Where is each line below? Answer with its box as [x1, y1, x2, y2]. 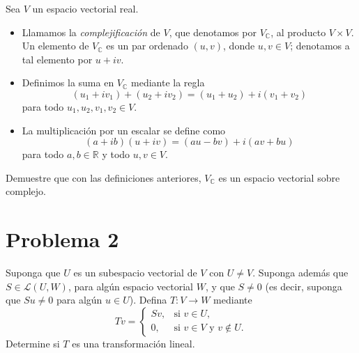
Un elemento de [22, 38, 89, 53]
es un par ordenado [106, 38, 188, 53]
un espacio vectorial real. [32, 1, 139, 15]
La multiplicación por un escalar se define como [22, 123, 226, 137]
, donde [223, 38, 255, 53]
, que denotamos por [169, 24, 257, 39]
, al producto [270, 24, 326, 39]
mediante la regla [131, 75, 205, 90]
